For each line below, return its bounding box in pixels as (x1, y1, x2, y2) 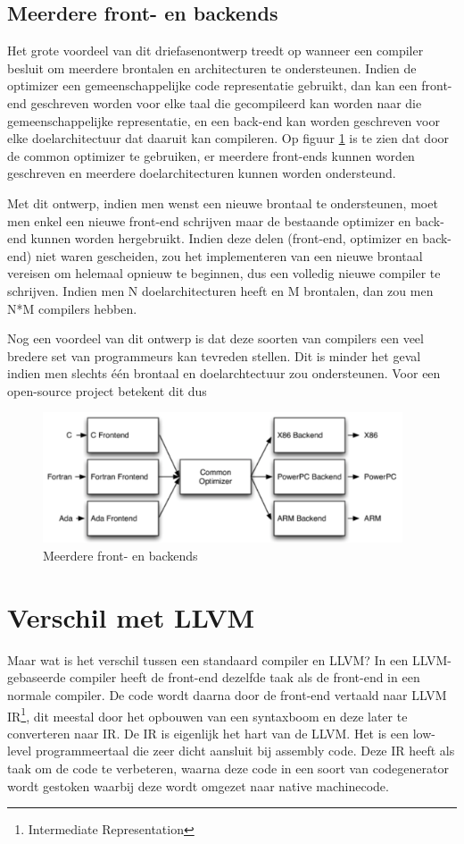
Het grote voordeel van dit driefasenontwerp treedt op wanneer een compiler (7, 41, 424, 60)
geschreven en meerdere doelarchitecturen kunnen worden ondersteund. (7, 164, 396, 182)
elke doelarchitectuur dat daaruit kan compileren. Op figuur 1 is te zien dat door (7, 129, 450, 148)
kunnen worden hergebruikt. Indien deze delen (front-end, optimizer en (30, 229, 418, 248)
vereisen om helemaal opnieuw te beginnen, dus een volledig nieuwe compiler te (7, 264, 441, 283)
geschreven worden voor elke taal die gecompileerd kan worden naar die (30, 93, 422, 112)
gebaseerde (7, 668, 66, 687)
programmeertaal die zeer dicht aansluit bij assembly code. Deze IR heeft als (35, 741, 455, 760)
